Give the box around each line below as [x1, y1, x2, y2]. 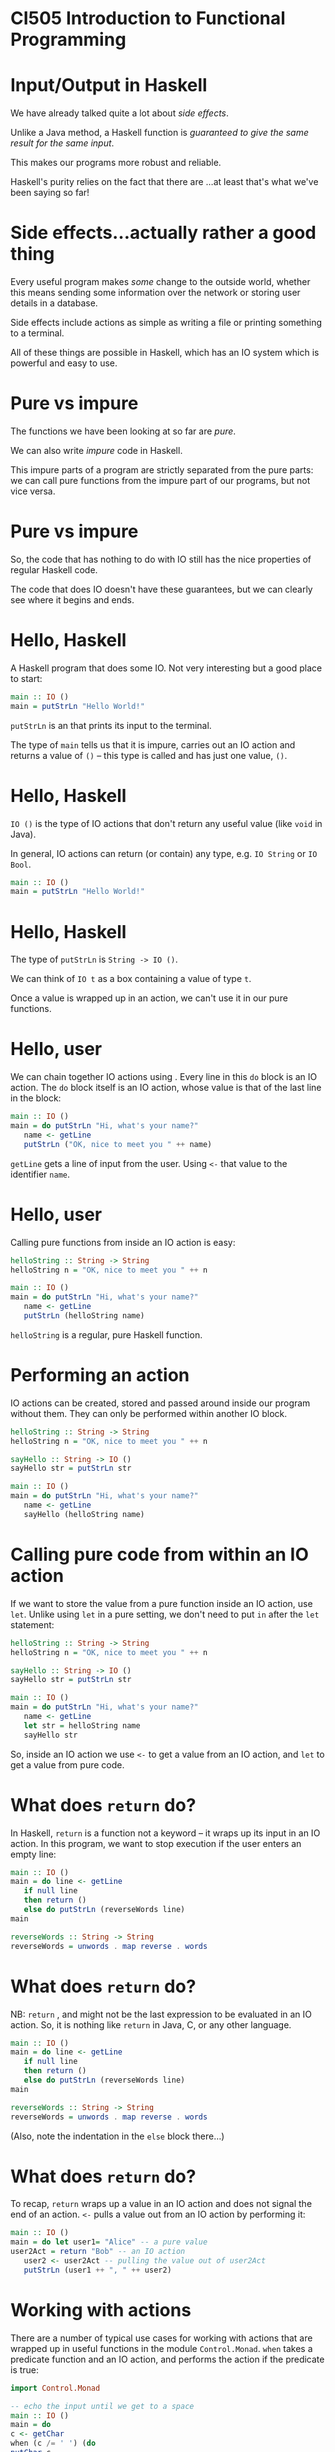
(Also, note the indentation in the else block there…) [10, 2130, 225, 2142]
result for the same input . [10, 137, 115, 149]
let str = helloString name [23, 1720, 141, 1731]
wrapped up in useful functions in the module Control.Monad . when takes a [10, 2342, 313, 2354]
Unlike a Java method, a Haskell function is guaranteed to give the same [10, 127, 309, 139]
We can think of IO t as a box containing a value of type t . [10, 973, 252, 985]
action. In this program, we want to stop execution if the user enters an [10, 1837, 302, 1849]
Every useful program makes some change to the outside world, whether [10, 276, 311, 288]
